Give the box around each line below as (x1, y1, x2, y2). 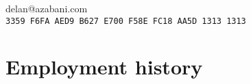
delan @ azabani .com (5, 1, 88, 15)
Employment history (5, 53, 203, 81)
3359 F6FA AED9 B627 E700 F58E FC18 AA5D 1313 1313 (5, 16, 246, 26)
